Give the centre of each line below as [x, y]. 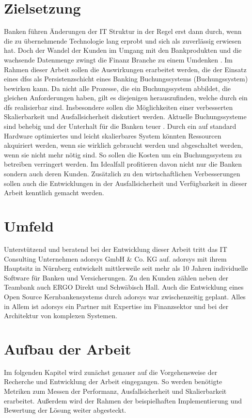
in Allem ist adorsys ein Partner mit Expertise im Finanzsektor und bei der [116, 306]
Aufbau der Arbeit [68, 348]
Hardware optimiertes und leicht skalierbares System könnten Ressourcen [113, 135]
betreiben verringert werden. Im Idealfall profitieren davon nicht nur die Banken [123, 164]
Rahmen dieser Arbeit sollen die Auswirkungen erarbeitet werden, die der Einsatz [125, 69]
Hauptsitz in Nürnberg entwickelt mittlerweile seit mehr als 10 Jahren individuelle [126, 268]
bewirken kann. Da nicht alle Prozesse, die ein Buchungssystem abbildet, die [118, 88]
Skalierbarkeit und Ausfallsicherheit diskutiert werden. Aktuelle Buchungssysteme [125, 116]
